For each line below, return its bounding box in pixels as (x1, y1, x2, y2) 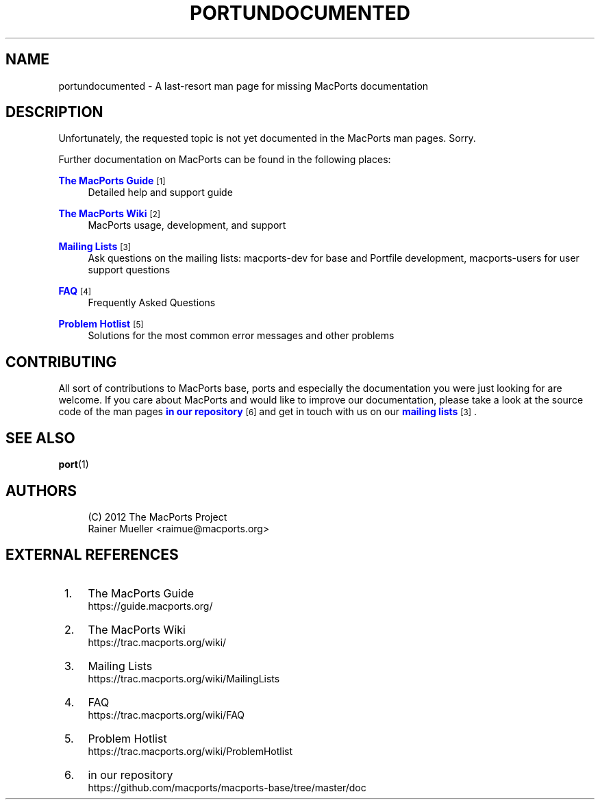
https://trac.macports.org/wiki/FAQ (88, 708, 245, 721)
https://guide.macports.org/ (88, 599, 213, 612)
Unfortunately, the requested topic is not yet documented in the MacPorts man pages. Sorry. (58, 132, 476, 145)
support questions (88, 264, 171, 276)
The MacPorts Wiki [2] (58, 208, 161, 220)
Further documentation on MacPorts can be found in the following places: (58, 153, 391, 166)
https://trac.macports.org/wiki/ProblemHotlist (88, 745, 293, 757)
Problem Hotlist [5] (58, 318, 144, 330)
